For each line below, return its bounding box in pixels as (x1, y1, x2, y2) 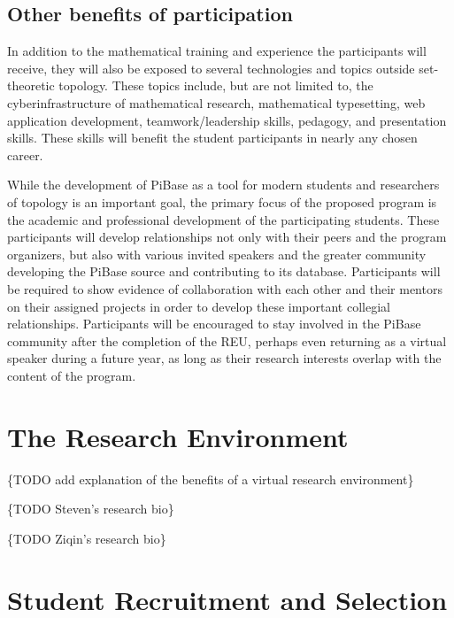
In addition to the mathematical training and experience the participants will (7, 42, 427, 60)
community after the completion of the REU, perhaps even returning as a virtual (7, 331, 447, 350)
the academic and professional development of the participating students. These (7, 210, 440, 228)
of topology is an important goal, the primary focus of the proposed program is (7, 192, 437, 211)
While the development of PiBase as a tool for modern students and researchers (7, 175, 440, 194)
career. (7, 145, 43, 164)
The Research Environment (7, 418, 349, 454)
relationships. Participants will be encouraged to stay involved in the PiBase (7, 314, 421, 333)
